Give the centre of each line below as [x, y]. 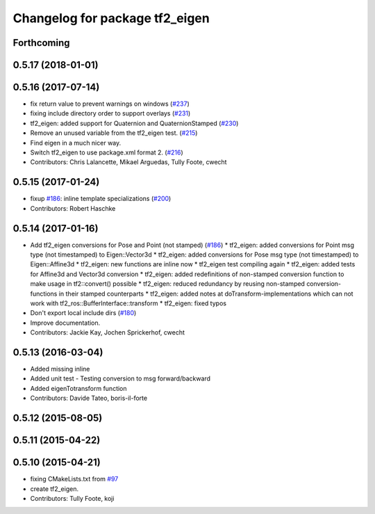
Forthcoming [41, 43]
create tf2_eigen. [55, 489]
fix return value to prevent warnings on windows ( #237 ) [110, 104]
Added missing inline [60, 369]
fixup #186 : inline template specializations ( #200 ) [101, 199]
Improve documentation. [65, 323]
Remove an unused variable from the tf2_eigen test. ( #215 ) [114, 133]
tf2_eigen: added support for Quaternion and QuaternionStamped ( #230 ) [134, 123]
